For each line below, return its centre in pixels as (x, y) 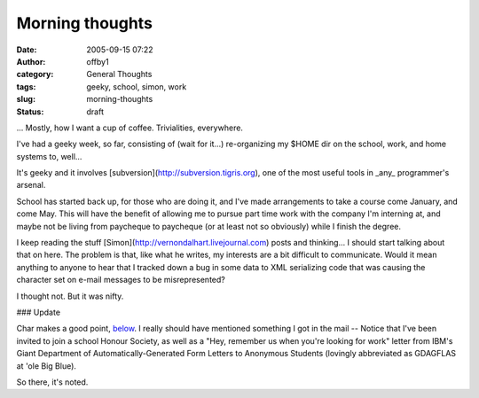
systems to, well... (49, 156)
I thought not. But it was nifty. (70, 296)
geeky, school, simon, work (137, 86)
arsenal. (31, 185)
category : (35, 74)
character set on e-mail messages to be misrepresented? (121, 280)
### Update (39, 312)
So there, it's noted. (52, 382)
